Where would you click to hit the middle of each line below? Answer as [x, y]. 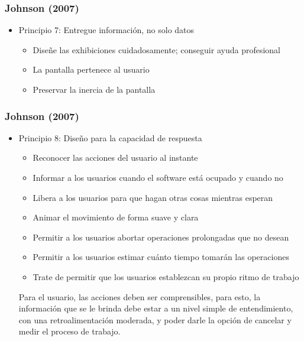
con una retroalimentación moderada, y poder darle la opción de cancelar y [155, 319]
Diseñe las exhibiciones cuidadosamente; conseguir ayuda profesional [156, 49]
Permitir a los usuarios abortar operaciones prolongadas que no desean [161, 237]
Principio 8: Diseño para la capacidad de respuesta [110, 137]
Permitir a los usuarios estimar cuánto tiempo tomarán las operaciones [161, 257]
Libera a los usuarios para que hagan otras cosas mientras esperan [153, 197]
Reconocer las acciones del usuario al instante [115, 157]
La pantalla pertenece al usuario [91, 69]
